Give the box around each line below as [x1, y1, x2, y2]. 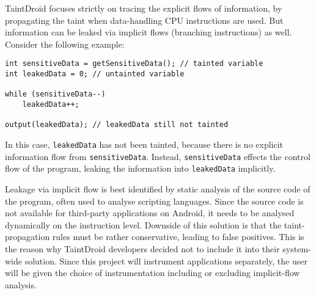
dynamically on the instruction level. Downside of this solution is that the [5, 218, 282, 231]
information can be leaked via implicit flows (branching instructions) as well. [5, 26, 292, 38]
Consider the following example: [5, 37, 125, 50]
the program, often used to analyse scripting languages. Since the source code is [5, 194, 304, 207]
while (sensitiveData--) [5, 90, 106, 99]
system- [282, 242, 311, 255]
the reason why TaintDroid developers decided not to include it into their [5, 242, 280, 255]
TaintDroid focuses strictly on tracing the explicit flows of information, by [5, 2, 282, 14]
